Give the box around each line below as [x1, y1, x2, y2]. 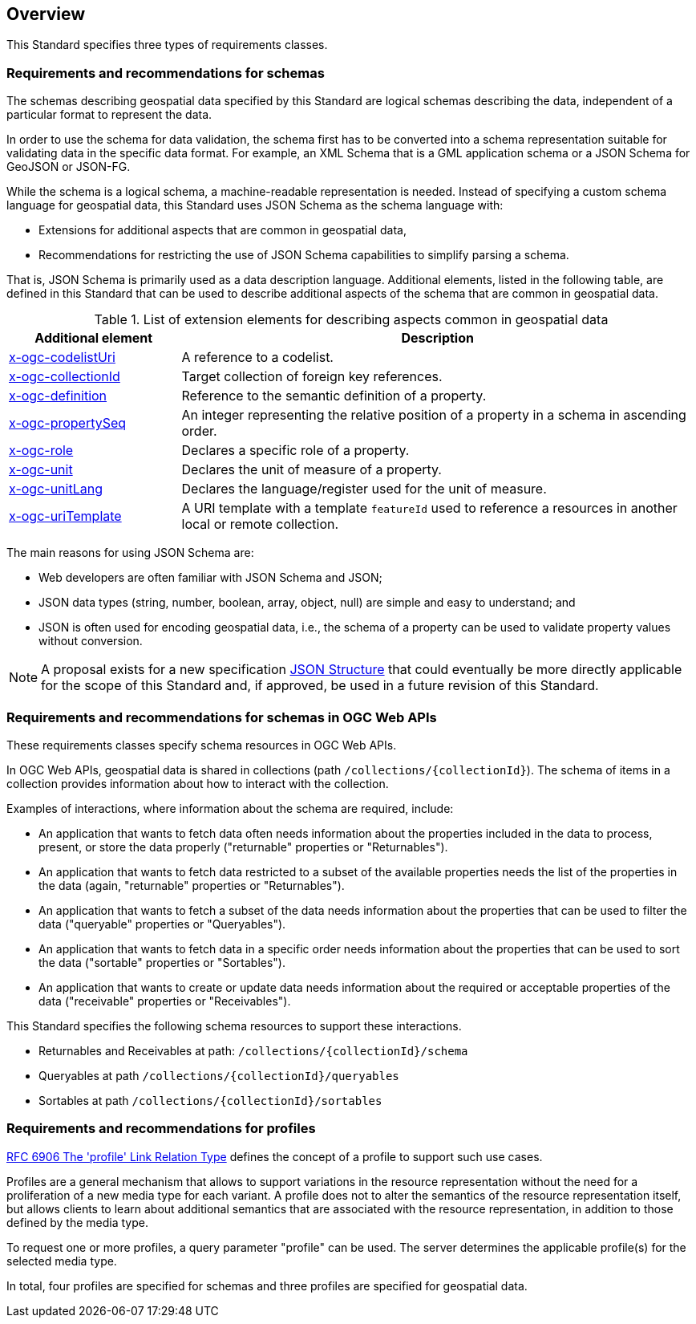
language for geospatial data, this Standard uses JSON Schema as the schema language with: [6, 198, 504, 213]
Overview [6, 4, 86, 24]
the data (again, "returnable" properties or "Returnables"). [38, 878, 345, 892]
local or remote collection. [181, 516, 339, 533]
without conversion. [38, 634, 143, 648]
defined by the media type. [6, 1215, 148, 1229]
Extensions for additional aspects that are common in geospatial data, [38, 223, 407, 238]
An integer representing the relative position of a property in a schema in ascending [181, 407, 686, 424]
